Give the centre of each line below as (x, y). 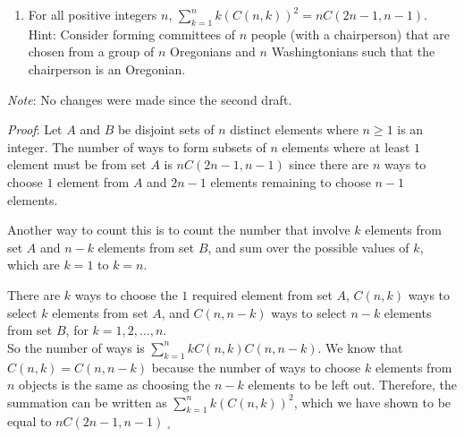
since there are (329, 164)
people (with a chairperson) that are (350, 34)
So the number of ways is (76, 347)
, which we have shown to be (372, 402)
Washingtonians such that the (353, 51)
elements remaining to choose (291, 181)
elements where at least (346, 146)
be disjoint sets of (166, 129)
